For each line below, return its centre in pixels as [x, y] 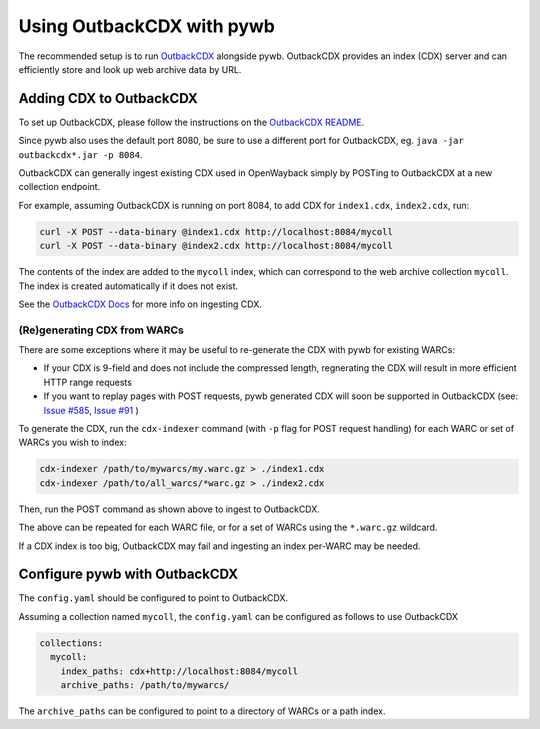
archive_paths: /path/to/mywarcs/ [145, 685]
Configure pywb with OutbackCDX [128, 574]
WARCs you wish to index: [72, 442]
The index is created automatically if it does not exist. [128, 286]
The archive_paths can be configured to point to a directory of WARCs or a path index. [202, 711]
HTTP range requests [87, 382]
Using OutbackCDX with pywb [146, 26]
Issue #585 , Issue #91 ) [91, 410]
